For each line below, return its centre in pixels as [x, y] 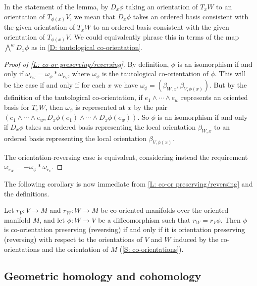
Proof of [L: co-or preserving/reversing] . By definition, [86, 64]
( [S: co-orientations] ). [152, 249]
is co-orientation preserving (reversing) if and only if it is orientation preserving [125, 229]
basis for [17, 107]
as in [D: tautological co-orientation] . [87, 47]
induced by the [196, 239]
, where [79, 73]
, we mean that [93, 16]
